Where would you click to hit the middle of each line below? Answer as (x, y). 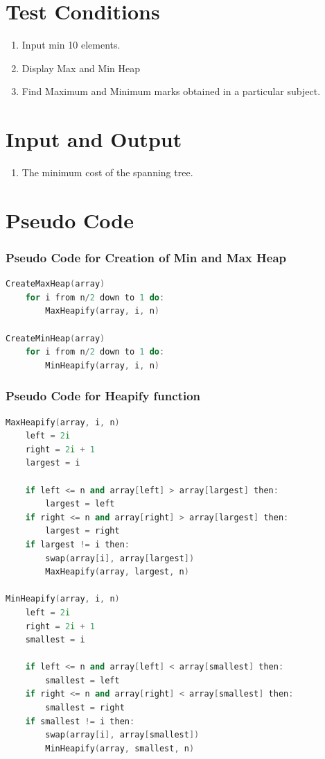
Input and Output (94, 139)
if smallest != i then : (80, 721)
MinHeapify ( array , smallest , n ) (120, 748)
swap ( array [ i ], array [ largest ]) (120, 558)
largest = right (82, 531)
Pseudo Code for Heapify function (103, 396)
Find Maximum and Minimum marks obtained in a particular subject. (171, 91)
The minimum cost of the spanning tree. (107, 172)
